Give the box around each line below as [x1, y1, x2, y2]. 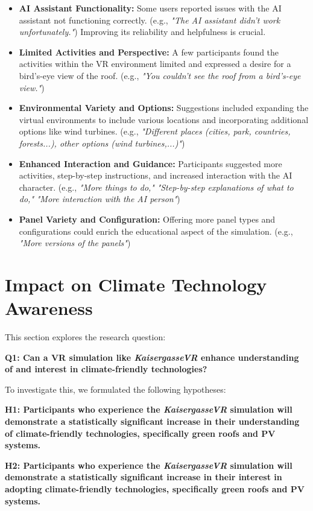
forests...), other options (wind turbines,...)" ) [19, 136, 185, 149]
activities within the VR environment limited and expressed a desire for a [19, 57, 291, 70]
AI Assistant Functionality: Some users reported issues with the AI [19, 2, 282, 14]
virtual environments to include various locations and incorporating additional [19, 113, 309, 125]
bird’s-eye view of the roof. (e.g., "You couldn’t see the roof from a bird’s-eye [19, 69, 301, 81]
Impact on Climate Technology [5, 271, 267, 296]
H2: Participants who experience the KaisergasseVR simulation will [5, 459, 292, 471]
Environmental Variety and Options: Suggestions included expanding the [19, 101, 309, 114]
